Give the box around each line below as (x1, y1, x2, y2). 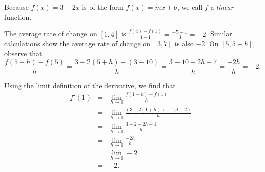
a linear (210, 2, 234, 12)
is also (174, 38, 194, 49)
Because (4, 2, 29, 12)
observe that (4, 48, 42, 58)
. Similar (206, 28, 232, 39)
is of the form (82, 2, 124, 12)
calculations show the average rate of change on (4, 38, 151, 49)
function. (4, 11, 32, 22)
